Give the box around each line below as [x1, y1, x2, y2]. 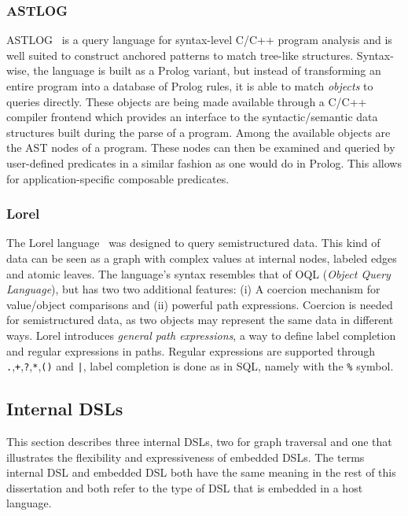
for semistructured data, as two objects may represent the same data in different [6, 311, 394, 328]
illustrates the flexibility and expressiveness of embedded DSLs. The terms [6, 448, 365, 465]
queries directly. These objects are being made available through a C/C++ [6, 93, 367, 109]
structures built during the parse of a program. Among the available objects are [6, 123, 391, 140]
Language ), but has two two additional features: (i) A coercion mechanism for [6, 281, 380, 297]
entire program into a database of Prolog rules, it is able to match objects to [6, 78, 373, 94]
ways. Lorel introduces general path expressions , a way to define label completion [6, 326, 396, 343]
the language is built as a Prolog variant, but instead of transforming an [33, 62, 381, 79]
